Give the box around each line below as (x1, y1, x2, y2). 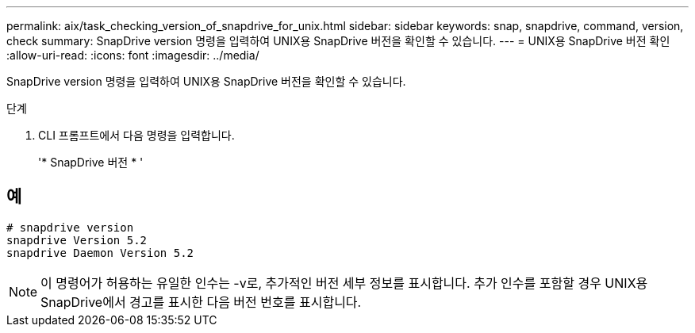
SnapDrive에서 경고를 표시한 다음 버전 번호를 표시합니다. (40, 293, 362, 310)
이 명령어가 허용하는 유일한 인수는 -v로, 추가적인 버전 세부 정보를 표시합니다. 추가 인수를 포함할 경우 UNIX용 (40, 274, 648, 291)
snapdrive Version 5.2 (6, 233, 148, 247)
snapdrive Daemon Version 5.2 (6, 246, 194, 259)
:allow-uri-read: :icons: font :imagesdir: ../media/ (6, 48, 259, 62)
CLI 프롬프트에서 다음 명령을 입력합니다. (38, 128, 235, 142)
